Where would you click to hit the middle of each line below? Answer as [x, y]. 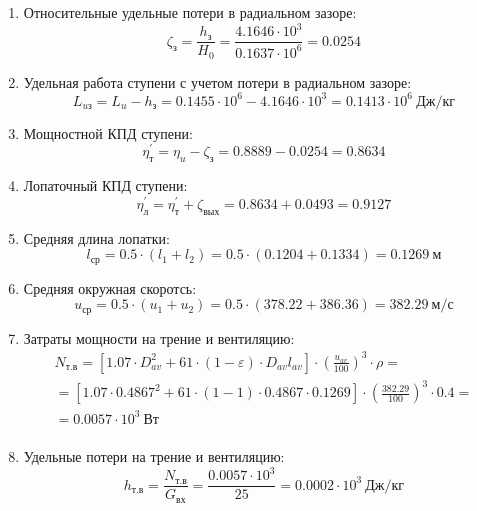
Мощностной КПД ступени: [108, 132]
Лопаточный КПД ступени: [105, 185]
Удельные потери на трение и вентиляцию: [154, 455]
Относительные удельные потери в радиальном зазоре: [190, 12]
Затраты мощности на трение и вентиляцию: [159, 337]
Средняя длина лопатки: [96, 237]
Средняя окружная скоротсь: [110, 287]
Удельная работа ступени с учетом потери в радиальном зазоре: [217, 81]
